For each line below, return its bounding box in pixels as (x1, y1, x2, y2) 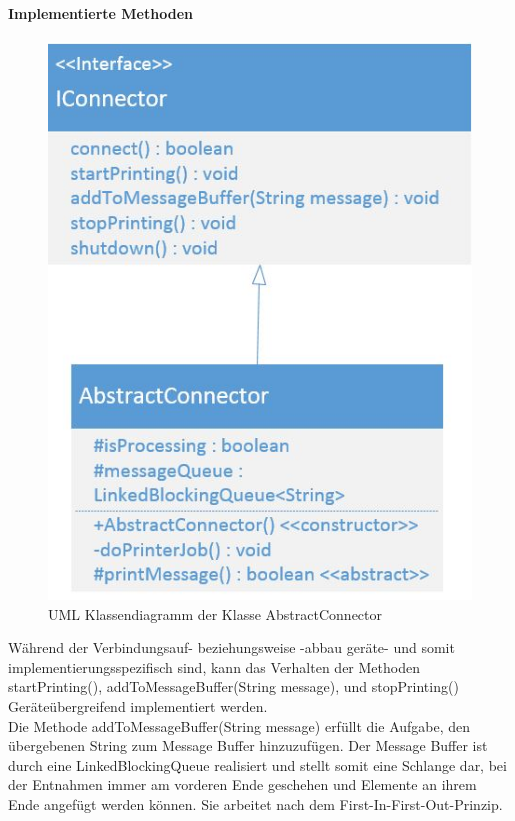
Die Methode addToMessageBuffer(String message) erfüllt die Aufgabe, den (8, 715, 471, 736)
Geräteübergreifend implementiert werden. (8, 695, 268, 716)
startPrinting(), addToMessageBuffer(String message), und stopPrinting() (8, 676, 459, 697)
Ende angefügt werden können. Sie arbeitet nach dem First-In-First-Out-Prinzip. (8, 793, 503, 814)
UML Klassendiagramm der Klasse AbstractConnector (48, 603, 382, 624)
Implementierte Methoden (8, 2, 193, 23)
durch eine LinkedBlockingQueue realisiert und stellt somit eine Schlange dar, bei (8, 754, 507, 775)
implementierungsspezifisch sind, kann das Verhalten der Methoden (8, 656, 420, 677)
